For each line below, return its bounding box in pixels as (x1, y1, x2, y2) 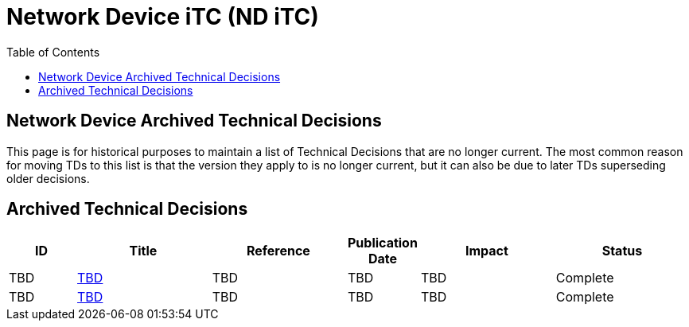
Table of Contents (6, 45, 100, 59)
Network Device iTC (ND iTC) (6, 3, 319, 30)
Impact (465, 243, 508, 259)
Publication (347, 235, 418, 251)
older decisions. (6, 171, 90, 185)
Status (601, 243, 643, 259)
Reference (246, 243, 310, 259)
